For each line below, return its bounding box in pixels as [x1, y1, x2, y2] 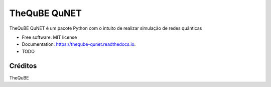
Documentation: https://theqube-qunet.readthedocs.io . [22, 41, 136, 47]
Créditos [9, 61, 37, 70]
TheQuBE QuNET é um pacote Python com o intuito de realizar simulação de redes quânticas [9, 25, 202, 31]
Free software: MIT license [22, 34, 77, 40]
